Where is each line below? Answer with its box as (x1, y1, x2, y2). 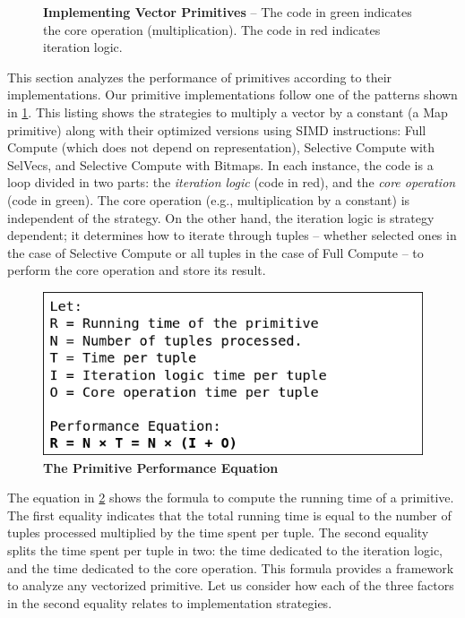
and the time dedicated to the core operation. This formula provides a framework (7, 558, 454, 577)
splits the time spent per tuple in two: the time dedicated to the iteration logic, (7, 541, 443, 560)
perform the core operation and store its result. (7, 261, 266, 279)
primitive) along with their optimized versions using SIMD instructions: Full (7, 120, 426, 139)
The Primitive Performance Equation (43, 458, 279, 476)
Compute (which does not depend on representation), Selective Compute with (7, 138, 435, 157)
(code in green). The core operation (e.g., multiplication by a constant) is (7, 190, 410, 209)
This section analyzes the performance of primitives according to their (7, 67, 392, 86)
